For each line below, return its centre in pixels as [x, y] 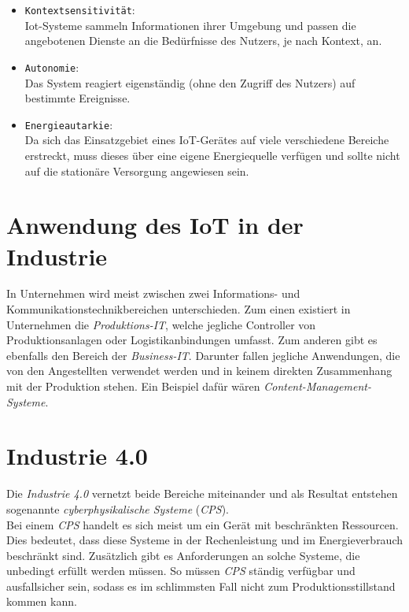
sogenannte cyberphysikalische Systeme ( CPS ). [118, 508]
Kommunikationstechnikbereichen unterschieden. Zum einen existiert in [179, 309]
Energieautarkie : [69, 124]
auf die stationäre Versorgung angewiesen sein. [137, 171]
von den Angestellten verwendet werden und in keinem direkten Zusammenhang [199, 371]
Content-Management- [317, 386]
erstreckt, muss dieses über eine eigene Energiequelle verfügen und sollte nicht [212, 155]
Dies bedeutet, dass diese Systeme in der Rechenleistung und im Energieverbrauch [205, 540]
